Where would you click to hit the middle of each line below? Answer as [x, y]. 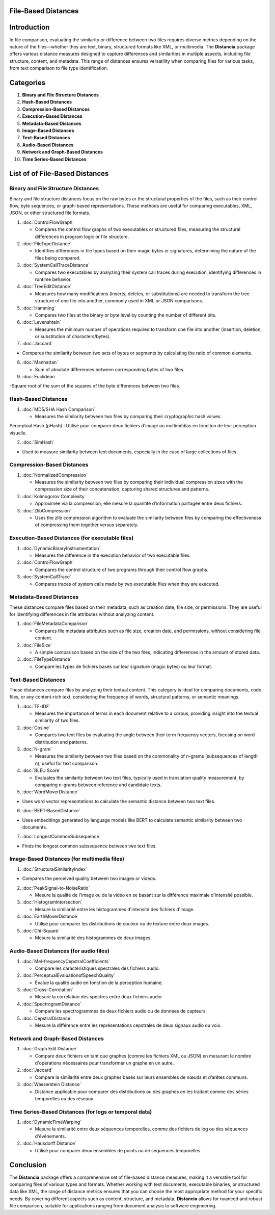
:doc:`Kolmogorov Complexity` [54, 496]
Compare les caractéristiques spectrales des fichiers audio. [98, 968]
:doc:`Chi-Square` [41, 930]
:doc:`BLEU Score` [42, 770]
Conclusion [28, 1165]
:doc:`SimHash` [38, 442]
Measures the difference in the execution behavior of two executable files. [113, 555]
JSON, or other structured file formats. [50, 213]
